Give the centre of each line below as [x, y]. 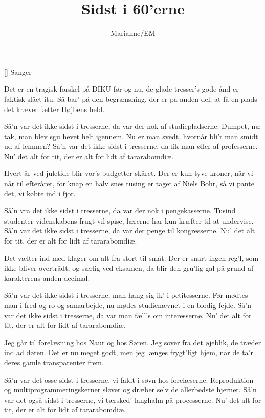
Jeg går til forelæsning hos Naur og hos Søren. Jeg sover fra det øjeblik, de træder [133, 342]
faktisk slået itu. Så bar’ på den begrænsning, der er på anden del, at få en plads [131, 98]
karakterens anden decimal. [47, 278]
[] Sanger [18, 71]
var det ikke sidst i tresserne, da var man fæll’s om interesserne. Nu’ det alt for [128, 315]
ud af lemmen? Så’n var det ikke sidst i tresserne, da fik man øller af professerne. [131, 146]
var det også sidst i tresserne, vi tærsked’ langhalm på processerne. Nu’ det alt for [133, 399]
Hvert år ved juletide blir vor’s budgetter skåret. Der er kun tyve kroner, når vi [129, 173]
